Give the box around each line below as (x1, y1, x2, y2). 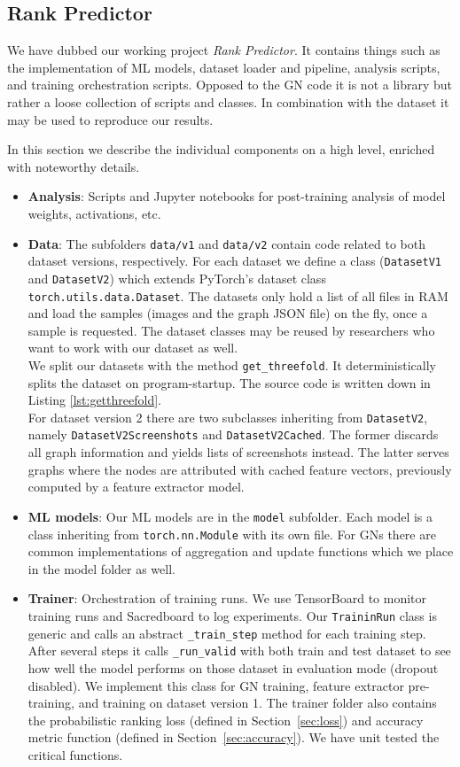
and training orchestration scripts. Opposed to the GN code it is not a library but (7, 75, 453, 94)
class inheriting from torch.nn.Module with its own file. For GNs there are (27, 524, 436, 543)
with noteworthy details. (7, 157, 140, 175)
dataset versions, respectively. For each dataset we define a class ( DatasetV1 (27, 252, 441, 270)
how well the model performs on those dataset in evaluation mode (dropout (27, 658, 439, 677)
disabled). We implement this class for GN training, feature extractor (27, 676, 404, 694)
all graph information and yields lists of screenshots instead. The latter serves (27, 443, 449, 461)
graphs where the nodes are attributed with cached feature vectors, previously (27, 460, 452, 478)
